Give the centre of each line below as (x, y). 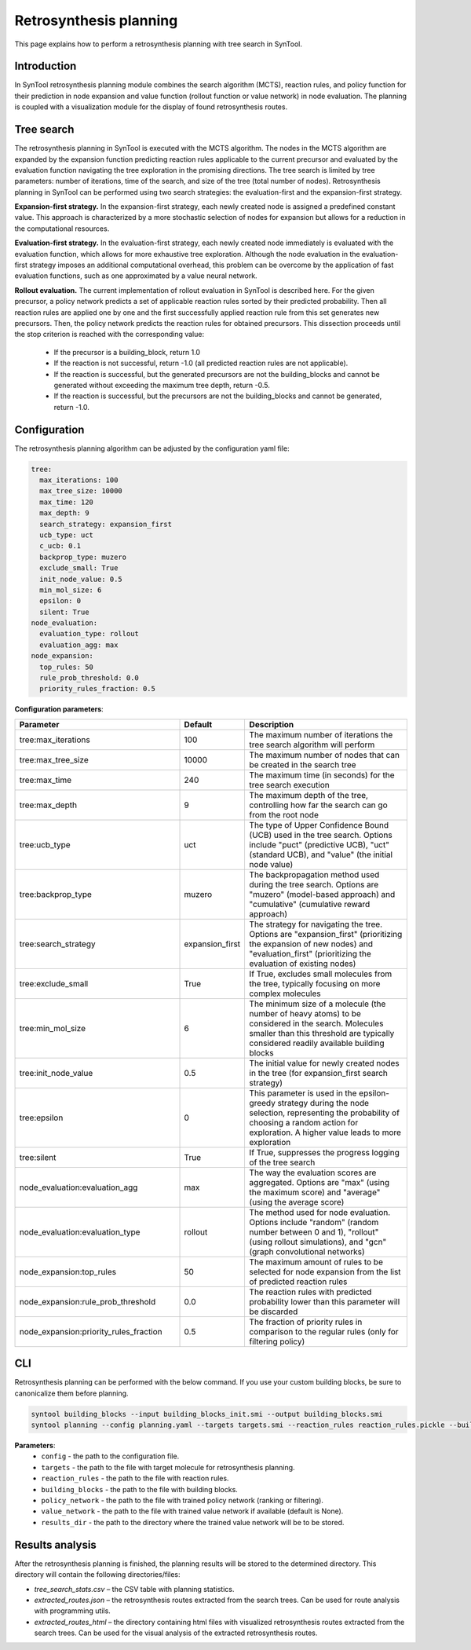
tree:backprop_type (55, 894)
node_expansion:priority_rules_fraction (91, 1331)
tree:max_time (46, 780)
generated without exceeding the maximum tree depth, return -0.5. (162, 385)
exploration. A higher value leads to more (325, 1132)
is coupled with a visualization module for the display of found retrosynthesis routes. (151, 107)
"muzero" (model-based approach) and (322, 894)
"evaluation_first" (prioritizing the (310, 953)
